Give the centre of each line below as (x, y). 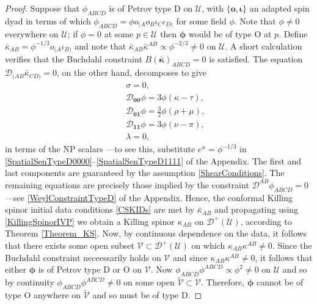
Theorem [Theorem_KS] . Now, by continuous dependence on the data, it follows (156, 233)
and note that (100, 46)
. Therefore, (223, 282)
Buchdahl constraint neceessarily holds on (83, 257)
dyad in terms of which (48, 20)
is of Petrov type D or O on (90, 269)
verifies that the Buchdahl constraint (74, 59)
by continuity (30, 282)
